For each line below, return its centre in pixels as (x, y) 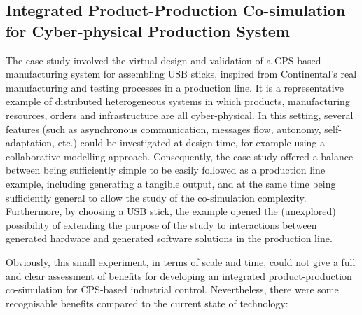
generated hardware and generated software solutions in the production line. (169, 238)
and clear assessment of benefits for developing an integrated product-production (179, 275)
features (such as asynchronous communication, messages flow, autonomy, (163, 128)
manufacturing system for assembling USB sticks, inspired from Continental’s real (181, 74)
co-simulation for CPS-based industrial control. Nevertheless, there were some (172, 289)
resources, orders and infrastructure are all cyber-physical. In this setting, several (180, 114)
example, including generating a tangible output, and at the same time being (171, 183)
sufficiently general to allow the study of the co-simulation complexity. (156, 197)
